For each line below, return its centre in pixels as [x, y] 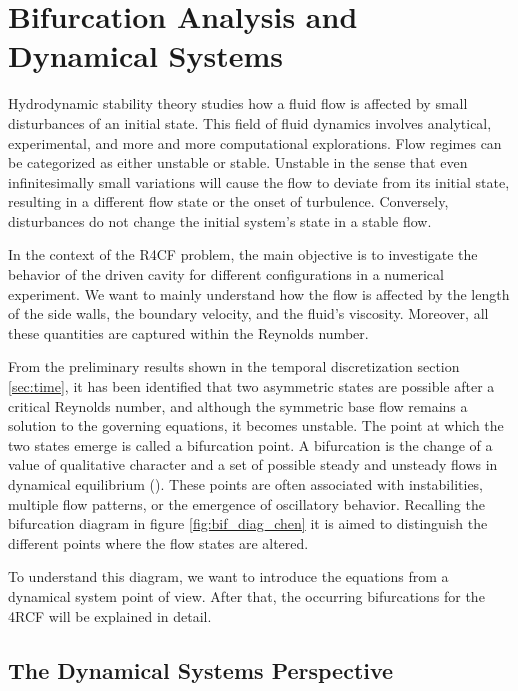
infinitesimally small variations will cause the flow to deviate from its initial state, [259, 181]
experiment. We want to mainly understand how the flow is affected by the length [259, 293]
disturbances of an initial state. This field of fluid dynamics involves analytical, [250, 122]
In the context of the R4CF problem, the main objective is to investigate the [243, 254]
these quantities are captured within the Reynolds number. [188, 332]
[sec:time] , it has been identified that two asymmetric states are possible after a [251, 386]
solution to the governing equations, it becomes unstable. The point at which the [256, 425]
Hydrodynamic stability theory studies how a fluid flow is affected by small [238, 103]
